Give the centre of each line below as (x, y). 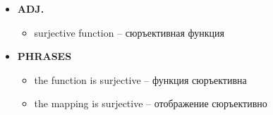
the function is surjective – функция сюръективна (140, 79)
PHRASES (44, 56)
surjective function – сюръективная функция (129, 32)
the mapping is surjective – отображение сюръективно (151, 103)
